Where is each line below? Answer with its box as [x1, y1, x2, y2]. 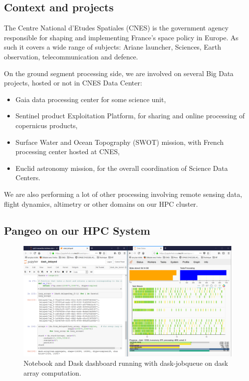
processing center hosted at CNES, [15, 146, 120, 157]
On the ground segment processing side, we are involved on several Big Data [4, 68, 234, 78]
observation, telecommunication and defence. [4, 51, 138, 61]
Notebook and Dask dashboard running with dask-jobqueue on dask [24, 358, 228, 368]
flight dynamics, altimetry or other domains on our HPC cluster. [4, 198, 198, 209]
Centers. [15, 172, 41, 183]
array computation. [24, 367, 81, 378]
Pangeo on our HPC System [4, 222, 150, 238]
